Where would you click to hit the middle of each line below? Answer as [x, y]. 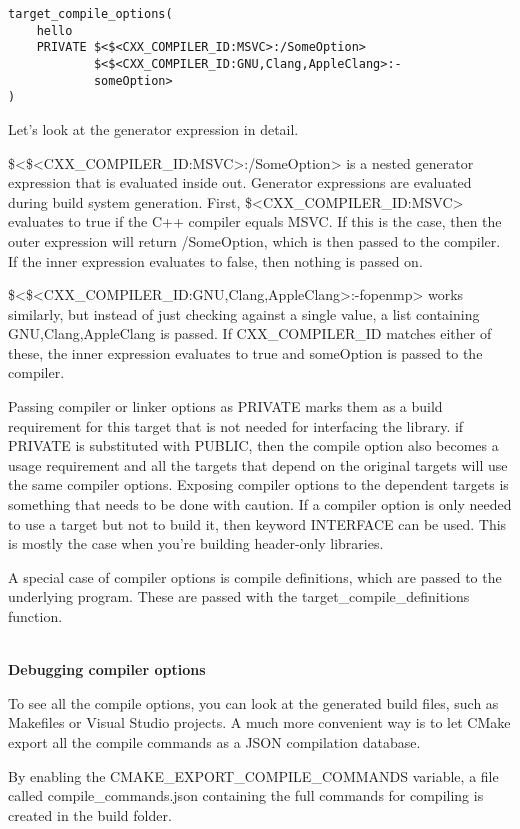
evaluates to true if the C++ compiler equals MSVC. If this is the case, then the [255, 221]
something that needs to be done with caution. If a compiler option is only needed [260, 504]
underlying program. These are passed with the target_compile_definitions [239, 596]
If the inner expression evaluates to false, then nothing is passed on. [215, 260]
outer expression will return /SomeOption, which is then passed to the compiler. [254, 240]
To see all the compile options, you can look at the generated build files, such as [253, 702]
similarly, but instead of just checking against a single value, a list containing [244, 313]
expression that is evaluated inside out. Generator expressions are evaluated [240, 182]
